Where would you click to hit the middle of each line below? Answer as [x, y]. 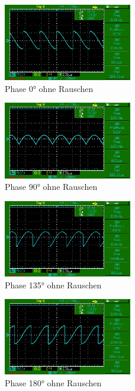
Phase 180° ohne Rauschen [53, 382]
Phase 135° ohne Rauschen [53, 284]
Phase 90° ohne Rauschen [51, 187]
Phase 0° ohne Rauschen [49, 88]
